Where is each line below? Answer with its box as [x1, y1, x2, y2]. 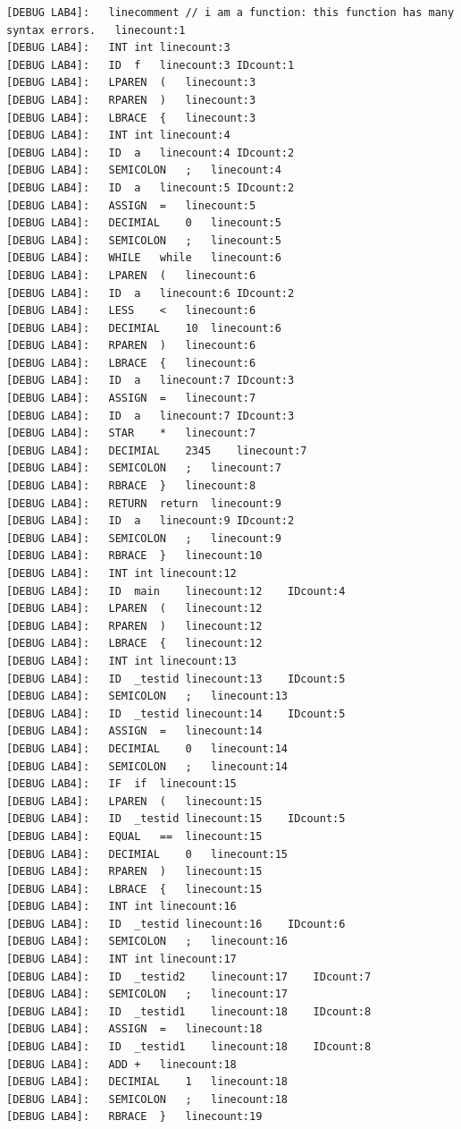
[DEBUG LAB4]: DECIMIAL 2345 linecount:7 [6, 444, 307, 457]
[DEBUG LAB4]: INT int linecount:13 [6, 654, 237, 667]
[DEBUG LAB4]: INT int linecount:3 [6, 41, 230, 55]
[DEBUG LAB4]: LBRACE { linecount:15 [6, 882, 263, 896]
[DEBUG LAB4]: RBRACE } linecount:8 [6, 480, 256, 493]
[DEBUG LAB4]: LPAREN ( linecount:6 [6, 268, 256, 282]
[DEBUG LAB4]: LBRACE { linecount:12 [6, 637, 263, 650]
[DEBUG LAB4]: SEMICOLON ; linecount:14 [6, 760, 288, 773]
